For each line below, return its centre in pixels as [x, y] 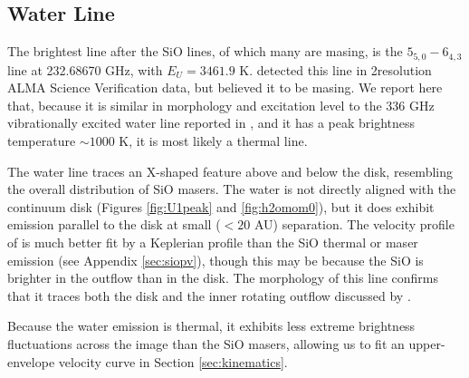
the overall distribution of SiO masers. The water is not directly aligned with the [232, 189]
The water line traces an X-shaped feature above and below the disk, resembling [230, 171]
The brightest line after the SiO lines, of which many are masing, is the [205, 51]
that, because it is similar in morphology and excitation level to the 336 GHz [221, 105]
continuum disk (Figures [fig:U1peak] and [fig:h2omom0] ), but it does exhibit [221, 206]
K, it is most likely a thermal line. [213, 141]
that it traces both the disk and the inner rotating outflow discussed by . [209, 295]
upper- [427, 343]
